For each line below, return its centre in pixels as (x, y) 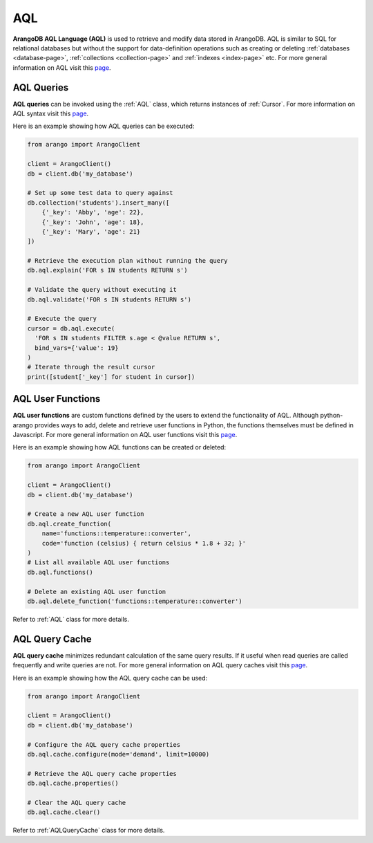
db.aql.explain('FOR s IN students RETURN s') (107, 270)
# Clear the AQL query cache (77, 803)
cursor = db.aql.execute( (71, 328)
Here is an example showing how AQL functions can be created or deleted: (119, 447)
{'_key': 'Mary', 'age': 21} (91, 231)
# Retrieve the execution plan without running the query (127, 261)
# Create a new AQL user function (86, 514)
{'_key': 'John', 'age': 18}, (93, 222)
